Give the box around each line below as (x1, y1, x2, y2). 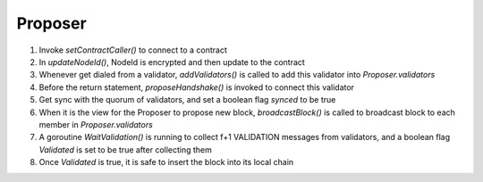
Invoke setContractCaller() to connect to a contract (38, 45, 228, 55)
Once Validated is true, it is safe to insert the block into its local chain (38, 157, 294, 168)
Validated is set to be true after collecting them (38, 144, 212, 155)
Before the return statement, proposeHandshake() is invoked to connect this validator (38, 81, 355, 93)
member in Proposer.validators (38, 119, 154, 129)
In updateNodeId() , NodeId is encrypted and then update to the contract (38, 56, 306, 67)
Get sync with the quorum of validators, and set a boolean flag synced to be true (38, 95, 336, 105)
